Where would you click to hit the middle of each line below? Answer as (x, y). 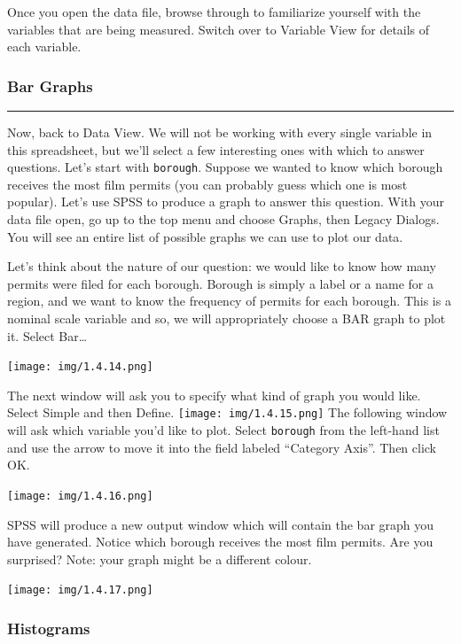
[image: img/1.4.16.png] (80, 496)
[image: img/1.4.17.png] (80, 590)
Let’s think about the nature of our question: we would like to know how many (222, 266)
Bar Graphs (50, 85)
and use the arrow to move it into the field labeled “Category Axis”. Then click (222, 447)
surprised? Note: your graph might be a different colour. (160, 559)
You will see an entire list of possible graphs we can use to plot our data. (205, 236)
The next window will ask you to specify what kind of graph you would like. (214, 395)
